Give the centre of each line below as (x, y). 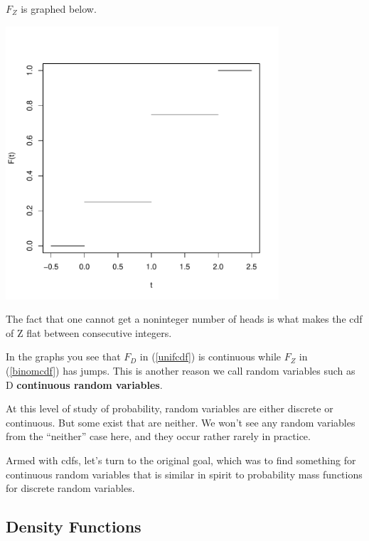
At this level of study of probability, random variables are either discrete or (170, 408)
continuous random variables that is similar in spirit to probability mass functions (184, 474)
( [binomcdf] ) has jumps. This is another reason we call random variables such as (181, 370)
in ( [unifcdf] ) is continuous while (210, 357)
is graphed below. (59, 9)
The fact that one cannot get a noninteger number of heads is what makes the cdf (184, 319)
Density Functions (74, 526)
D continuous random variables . (84, 384)
